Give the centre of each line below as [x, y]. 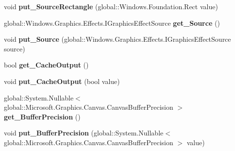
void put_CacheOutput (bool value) [62, 81]
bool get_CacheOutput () [46, 65]
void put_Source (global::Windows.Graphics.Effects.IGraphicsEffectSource [117, 39]
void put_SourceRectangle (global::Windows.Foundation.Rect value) [111, 6]
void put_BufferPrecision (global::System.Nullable [84, 133]
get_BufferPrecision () [42, 116]
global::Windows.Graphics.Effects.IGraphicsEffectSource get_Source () [112, 23]
